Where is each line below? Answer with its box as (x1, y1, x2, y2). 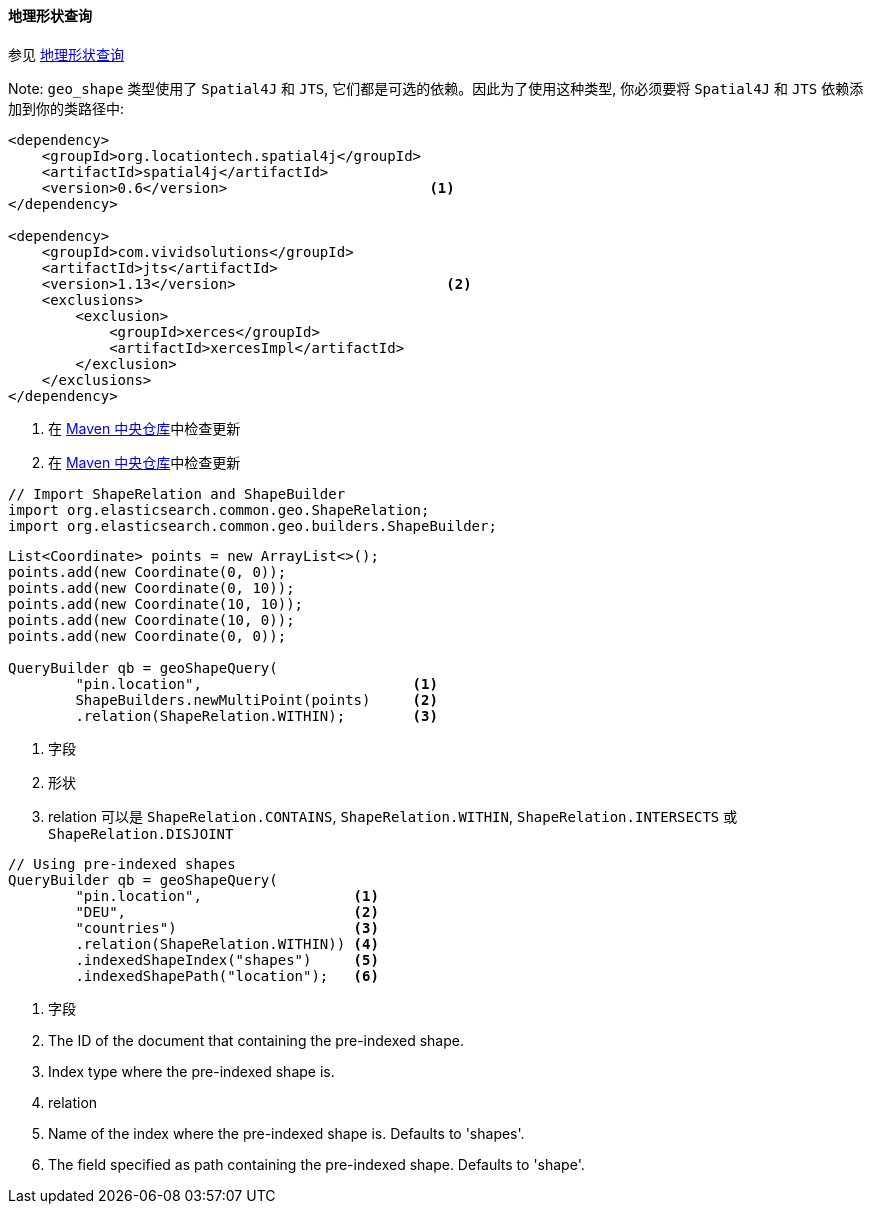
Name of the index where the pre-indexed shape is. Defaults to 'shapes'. (48, 1124, 525, 1142)
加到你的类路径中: (8, 99, 125, 117)
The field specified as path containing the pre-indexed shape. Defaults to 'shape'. (48, 1155, 585, 1173)
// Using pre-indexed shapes (8, 855, 236, 872)
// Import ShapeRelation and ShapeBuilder (8, 485, 346, 502)
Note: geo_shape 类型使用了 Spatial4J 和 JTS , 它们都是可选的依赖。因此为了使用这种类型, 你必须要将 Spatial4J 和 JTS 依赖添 (8, 79, 864, 97)
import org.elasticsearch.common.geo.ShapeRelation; (8, 501, 430, 518)
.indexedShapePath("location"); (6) (75, 967, 379, 984)
